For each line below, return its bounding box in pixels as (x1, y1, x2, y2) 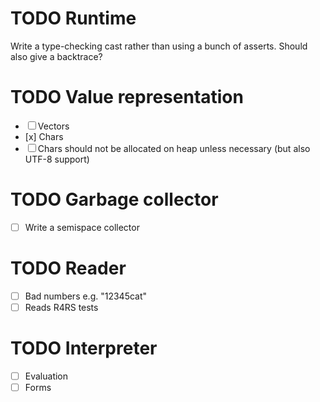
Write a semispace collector (24, 221, 140, 233)
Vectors (37, 120, 70, 132)
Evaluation (24, 370, 69, 382)
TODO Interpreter (10, 337, 158, 360)
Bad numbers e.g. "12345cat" (24, 290, 148, 302)
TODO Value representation (10, 86, 244, 109)
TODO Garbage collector (10, 188, 219, 211)
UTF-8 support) (24, 153, 90, 165)
